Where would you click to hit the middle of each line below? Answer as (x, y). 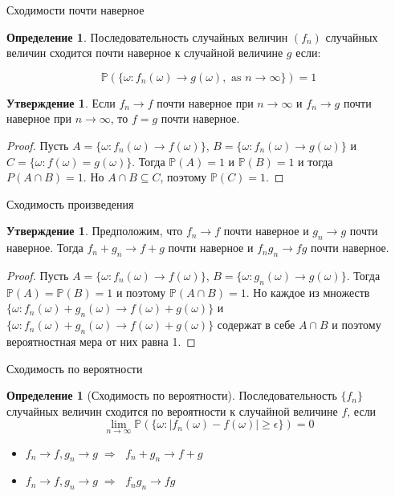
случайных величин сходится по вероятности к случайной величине (172, 411)
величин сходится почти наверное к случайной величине (145, 53)
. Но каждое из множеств (308, 292)
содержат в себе (256, 325)
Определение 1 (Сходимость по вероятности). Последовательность (172, 395)
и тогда (316, 161)
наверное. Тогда (45, 248)
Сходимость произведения (70, 203)
